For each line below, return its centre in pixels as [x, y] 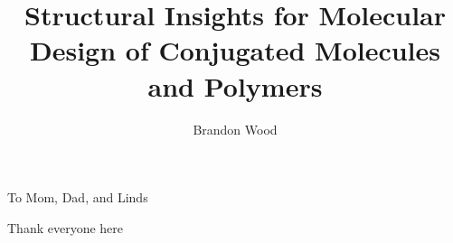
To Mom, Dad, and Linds [78, 197]
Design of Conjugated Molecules [235, 50]
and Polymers [235, 85]
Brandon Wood [235, 129]
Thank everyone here [66, 227]
